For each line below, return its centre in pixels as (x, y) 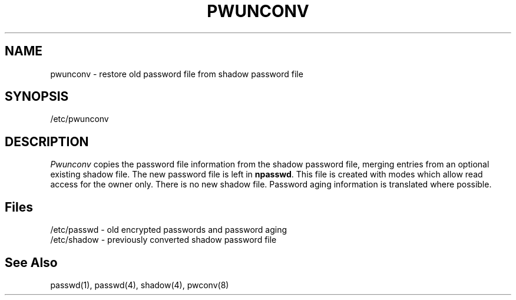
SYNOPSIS (37, 97)
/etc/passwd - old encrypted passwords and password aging (169, 230)
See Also (31, 262)
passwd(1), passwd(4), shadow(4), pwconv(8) (140, 285)
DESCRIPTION (47, 141)
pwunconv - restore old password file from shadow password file (177, 74)
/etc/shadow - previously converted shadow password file (163, 240)
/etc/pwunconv (80, 119)
